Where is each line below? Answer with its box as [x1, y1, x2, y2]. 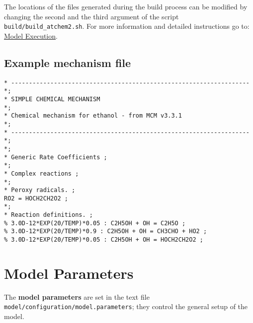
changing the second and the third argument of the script [4, 11, 179, 21]
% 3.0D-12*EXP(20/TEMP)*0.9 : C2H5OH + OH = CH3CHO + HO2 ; [4, 228, 207, 235]
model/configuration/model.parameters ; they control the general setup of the [4, 301, 248, 312]
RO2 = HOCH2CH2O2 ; [4, 194, 68, 202]
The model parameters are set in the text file [4, 291, 150, 302]
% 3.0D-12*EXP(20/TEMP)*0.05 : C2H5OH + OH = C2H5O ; [4, 219, 186, 227]
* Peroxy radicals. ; [4, 187, 76, 194]
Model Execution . [4, 30, 58, 41]
